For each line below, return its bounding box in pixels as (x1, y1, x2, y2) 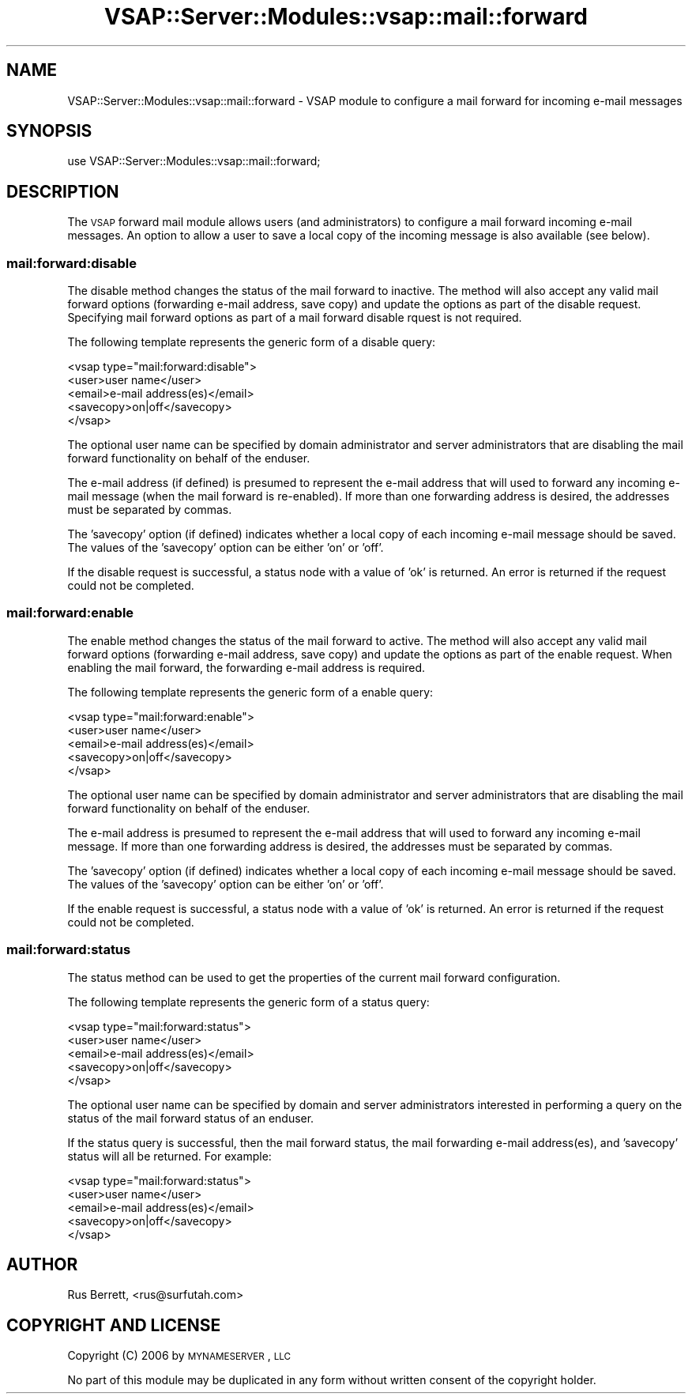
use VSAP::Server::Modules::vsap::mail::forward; (67, 154, 321, 168)
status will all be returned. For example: (67, 1149, 272, 1163)
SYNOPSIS (6, 121, 92, 142)
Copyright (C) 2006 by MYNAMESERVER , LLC (67, 1349, 291, 1363)
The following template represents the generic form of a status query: (67, 994, 430, 1009)
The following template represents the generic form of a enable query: (67, 685, 434, 699)
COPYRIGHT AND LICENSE (6, 1315, 221, 1335)
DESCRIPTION (6, 181, 119, 202)
